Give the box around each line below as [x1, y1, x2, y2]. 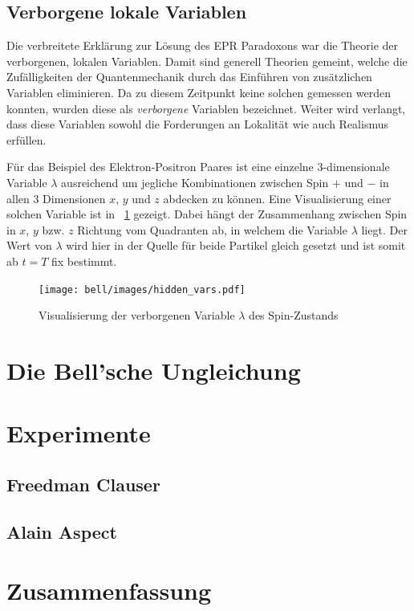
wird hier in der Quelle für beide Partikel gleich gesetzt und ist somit [66, 237, 406, 254]
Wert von [6, 237, 52, 254]
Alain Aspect [6, 519, 117, 544]
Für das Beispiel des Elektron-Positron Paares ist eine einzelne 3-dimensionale [6, 158, 390, 175]
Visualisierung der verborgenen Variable [39, 307, 235, 324]
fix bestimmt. [51, 252, 117, 269]
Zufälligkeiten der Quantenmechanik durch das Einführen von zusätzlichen [6, 68, 372, 85]
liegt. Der [361, 221, 408, 238]
